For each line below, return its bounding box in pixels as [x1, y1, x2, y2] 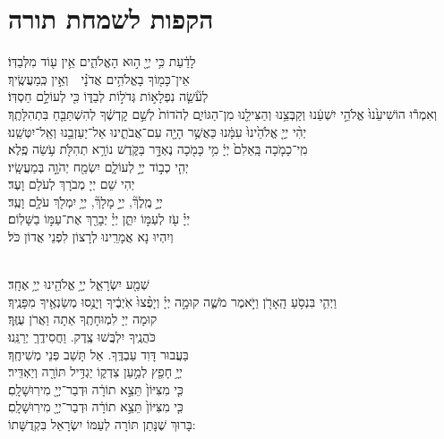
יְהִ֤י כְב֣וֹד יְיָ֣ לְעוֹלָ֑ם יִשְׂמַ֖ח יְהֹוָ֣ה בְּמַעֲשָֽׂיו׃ [8, 156, 189, 175]
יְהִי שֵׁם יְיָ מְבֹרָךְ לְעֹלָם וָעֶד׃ [8, 174, 135, 193]
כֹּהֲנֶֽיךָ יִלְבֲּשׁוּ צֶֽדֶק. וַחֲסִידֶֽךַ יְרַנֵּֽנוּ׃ [8, 327, 156, 346]
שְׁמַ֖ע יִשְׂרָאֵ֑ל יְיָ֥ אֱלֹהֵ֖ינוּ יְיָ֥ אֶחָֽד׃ [8, 274, 149, 293]
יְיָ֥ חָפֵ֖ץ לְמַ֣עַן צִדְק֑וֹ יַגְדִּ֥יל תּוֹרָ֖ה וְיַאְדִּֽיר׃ [8, 362, 183, 381]
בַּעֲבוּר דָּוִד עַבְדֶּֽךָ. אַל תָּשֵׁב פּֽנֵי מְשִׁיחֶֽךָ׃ [8, 344, 189, 363]
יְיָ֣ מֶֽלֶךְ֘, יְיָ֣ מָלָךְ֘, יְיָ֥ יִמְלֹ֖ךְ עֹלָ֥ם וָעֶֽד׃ [8, 191, 163, 210]
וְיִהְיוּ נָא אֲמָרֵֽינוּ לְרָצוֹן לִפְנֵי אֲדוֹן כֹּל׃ [8, 227, 174, 246]
